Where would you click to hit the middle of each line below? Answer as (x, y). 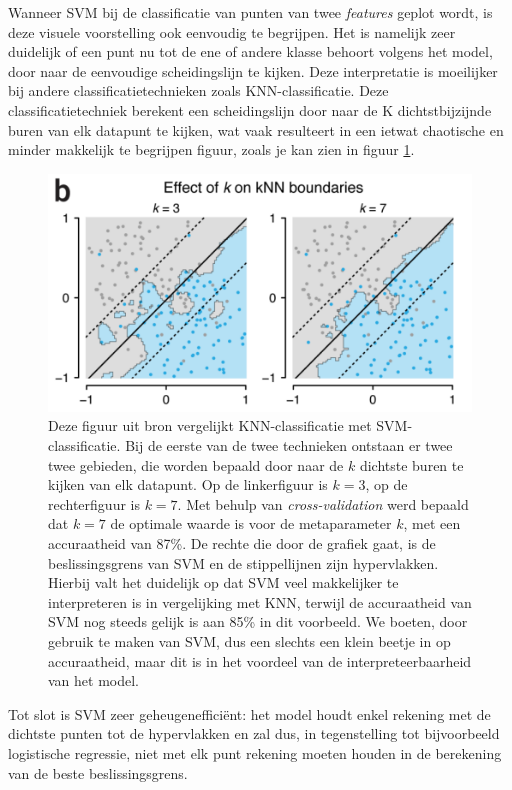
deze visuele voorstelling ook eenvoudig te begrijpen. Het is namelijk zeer (232, 31)
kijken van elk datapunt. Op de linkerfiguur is (188, 484)
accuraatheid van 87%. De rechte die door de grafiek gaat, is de (242, 543)
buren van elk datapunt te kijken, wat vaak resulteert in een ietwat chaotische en (256, 129)
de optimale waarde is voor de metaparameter (251, 523)
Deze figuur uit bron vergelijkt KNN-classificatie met (210, 425)
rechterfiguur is (94, 503)
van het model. (93, 680)
